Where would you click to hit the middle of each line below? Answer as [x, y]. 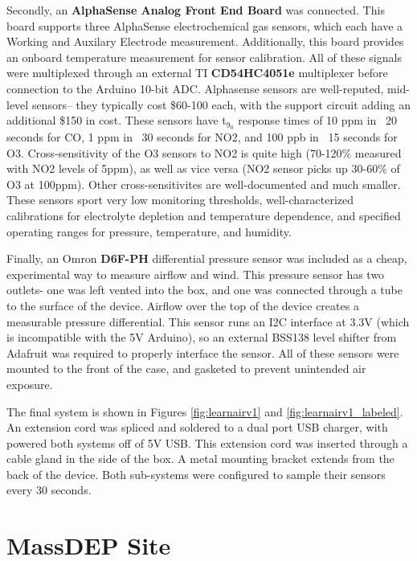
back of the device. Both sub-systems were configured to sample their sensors [196, 474]
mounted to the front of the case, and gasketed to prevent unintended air [186, 369]
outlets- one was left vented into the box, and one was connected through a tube [204, 290]
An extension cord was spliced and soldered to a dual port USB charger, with [197, 427]
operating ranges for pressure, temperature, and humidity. [149, 231]
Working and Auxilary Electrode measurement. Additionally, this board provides [205, 41]
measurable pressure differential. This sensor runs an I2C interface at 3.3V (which [208, 321]
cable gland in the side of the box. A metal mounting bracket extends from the [200, 459]
